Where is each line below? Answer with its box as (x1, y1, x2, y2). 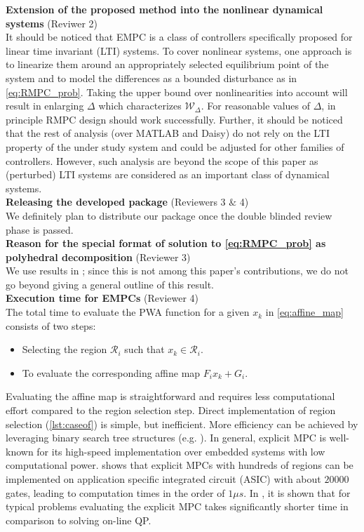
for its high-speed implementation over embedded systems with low (36, 444, 325, 458)
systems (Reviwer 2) (6, 15, 98, 30)
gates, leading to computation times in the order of (6, 485, 225, 500)
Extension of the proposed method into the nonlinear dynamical (6, 2, 323, 16)
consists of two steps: (6, 318, 96, 333)
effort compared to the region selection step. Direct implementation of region (6, 403, 336, 418)
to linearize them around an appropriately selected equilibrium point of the (6, 57, 329, 72)
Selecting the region (22, 342, 107, 357)
